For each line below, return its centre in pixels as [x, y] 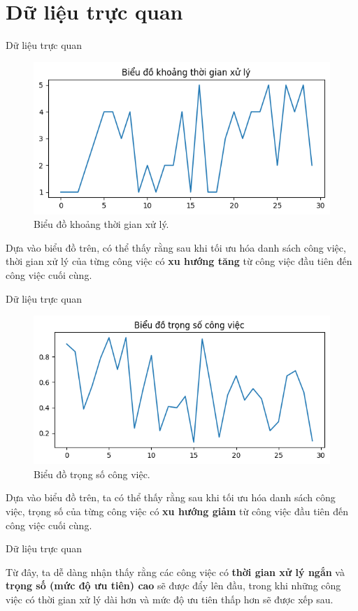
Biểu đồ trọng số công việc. [92, 474]
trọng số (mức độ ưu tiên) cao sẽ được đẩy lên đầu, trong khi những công [173, 585]
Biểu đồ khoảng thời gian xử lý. [101, 224]
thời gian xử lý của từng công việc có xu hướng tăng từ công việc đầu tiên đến [179, 261]
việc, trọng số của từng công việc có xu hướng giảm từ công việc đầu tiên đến [177, 511]
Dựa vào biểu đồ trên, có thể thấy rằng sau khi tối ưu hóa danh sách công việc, [176, 247]
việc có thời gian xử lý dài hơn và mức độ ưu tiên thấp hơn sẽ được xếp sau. [170, 599]
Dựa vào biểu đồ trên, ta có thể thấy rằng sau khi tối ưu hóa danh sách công [171, 497]
